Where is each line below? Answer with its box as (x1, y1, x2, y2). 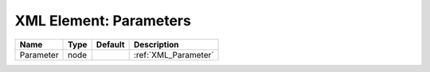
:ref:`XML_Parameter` (133, 49, 214, 60)
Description (133, 39, 179, 50)
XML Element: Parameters (14, 12, 191, 29)
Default (96, 39, 125, 50)
